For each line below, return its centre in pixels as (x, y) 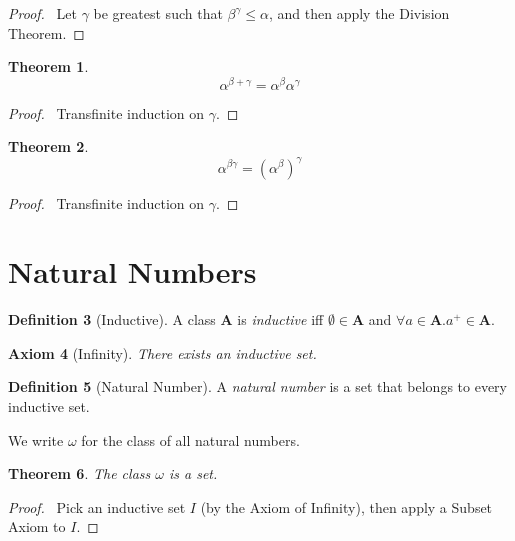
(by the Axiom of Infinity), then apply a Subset (346, 506)
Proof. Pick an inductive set (97, 506)
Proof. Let (42, 13)
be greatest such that (158, 13)
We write (36, 439)
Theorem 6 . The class (79, 473)
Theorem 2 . (48, 146)
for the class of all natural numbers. (190, 439)
